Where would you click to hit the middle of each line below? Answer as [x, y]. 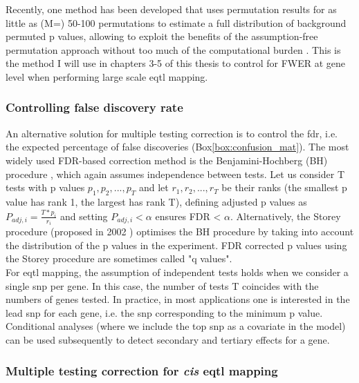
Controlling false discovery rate [94, 107]
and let [154, 187]
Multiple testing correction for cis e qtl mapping [142, 370]
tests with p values [45, 187]
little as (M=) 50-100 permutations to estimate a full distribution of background [176, 22]
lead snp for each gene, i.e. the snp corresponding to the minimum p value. [164, 312]
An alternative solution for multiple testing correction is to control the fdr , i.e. [172, 133]
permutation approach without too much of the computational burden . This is [173, 49]
